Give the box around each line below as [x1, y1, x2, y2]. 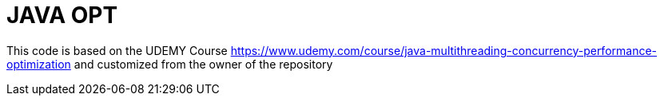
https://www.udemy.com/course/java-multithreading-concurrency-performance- [230, 43, 658, 57]
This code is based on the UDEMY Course [6, 43, 228, 57]
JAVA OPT [6, 2, 118, 29]
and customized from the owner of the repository [74, 57, 333, 71]
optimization [6, 57, 71, 71]
